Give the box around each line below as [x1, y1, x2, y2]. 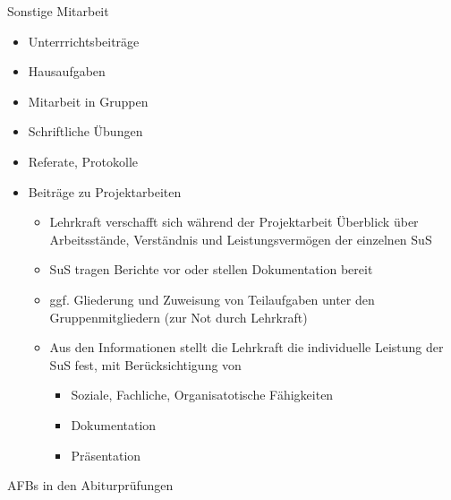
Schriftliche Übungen [28, 122, 143, 141]
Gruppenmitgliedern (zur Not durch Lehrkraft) [49, 307, 308, 326]
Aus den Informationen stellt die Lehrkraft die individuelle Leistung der [49, 338, 444, 357]
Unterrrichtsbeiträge [28, 31, 140, 50]
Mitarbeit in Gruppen [28, 91, 149, 110]
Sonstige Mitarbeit [7, 2, 109, 20]
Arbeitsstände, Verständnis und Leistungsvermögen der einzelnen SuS [49, 229, 432, 248]
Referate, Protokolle [28, 151, 138, 170]
